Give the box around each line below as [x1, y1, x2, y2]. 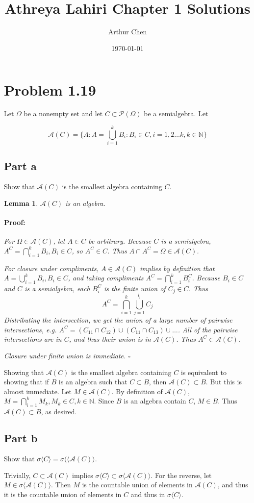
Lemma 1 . [4, 198, 38, 208]
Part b [4, 430, 38, 446]
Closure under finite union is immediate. [4, 350, 126, 360]
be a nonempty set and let [24, 108, 103, 119]
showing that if [4, 377, 49, 387]
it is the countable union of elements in [4, 489, 122, 499]
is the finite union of [104, 283, 166, 293]
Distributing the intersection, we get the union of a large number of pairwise [4, 315, 232, 325]
